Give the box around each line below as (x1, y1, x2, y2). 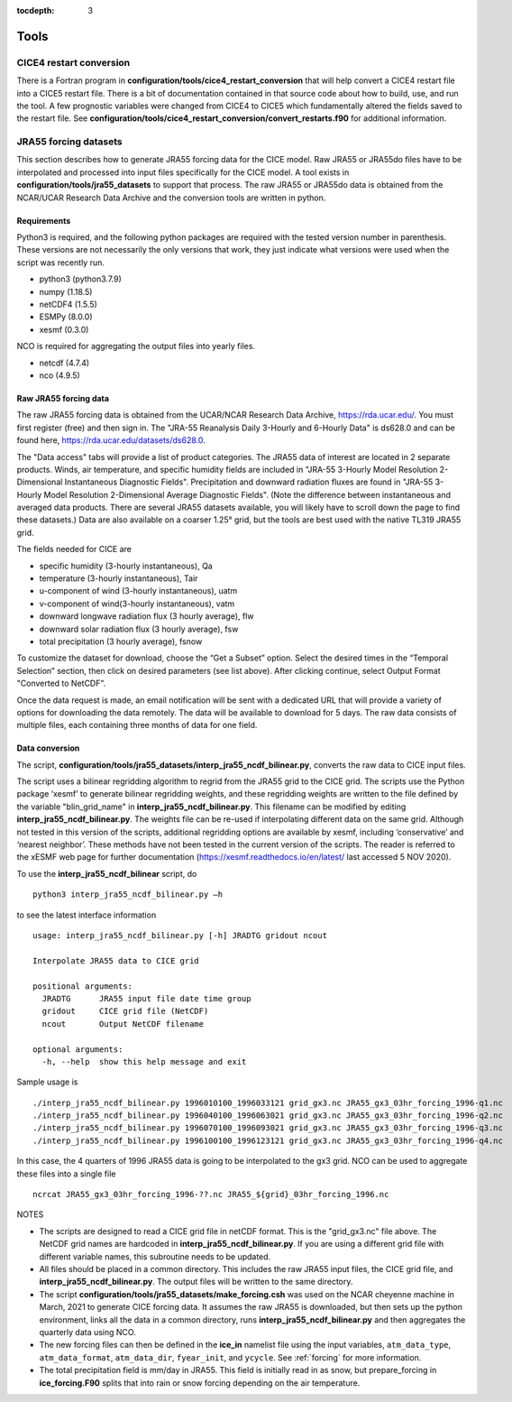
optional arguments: (32, 1044, 123, 1055)
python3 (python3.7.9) (39, 273, 122, 284)
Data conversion (16, 743, 80, 753)
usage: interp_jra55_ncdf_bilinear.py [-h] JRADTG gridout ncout (32, 930, 328, 940)
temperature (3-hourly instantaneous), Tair (39, 573, 198, 584)
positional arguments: (32, 981, 133, 992)
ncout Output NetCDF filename (41, 1019, 205, 1028)
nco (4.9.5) (39, 370, 80, 381)
